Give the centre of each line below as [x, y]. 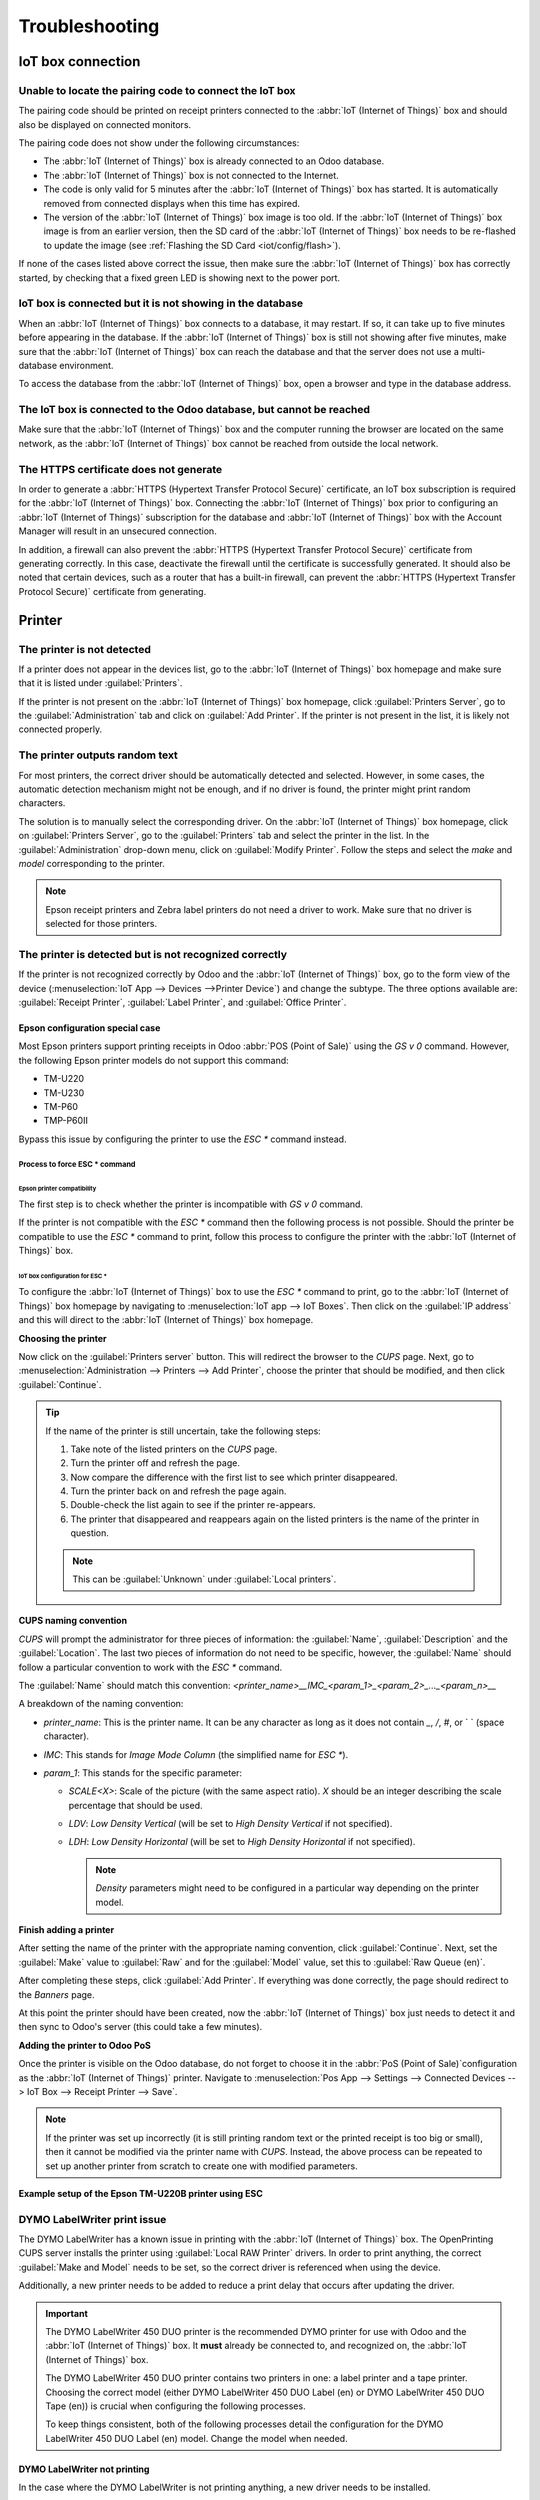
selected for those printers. [101, 924]
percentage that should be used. [135, 1805]
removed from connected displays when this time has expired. [171, 203]
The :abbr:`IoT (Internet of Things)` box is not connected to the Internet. [191, 175]
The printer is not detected [85, 649]
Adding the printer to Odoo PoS [85, 2045]
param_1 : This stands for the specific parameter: [143, 1772]
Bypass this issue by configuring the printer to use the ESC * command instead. [182, 1139]
